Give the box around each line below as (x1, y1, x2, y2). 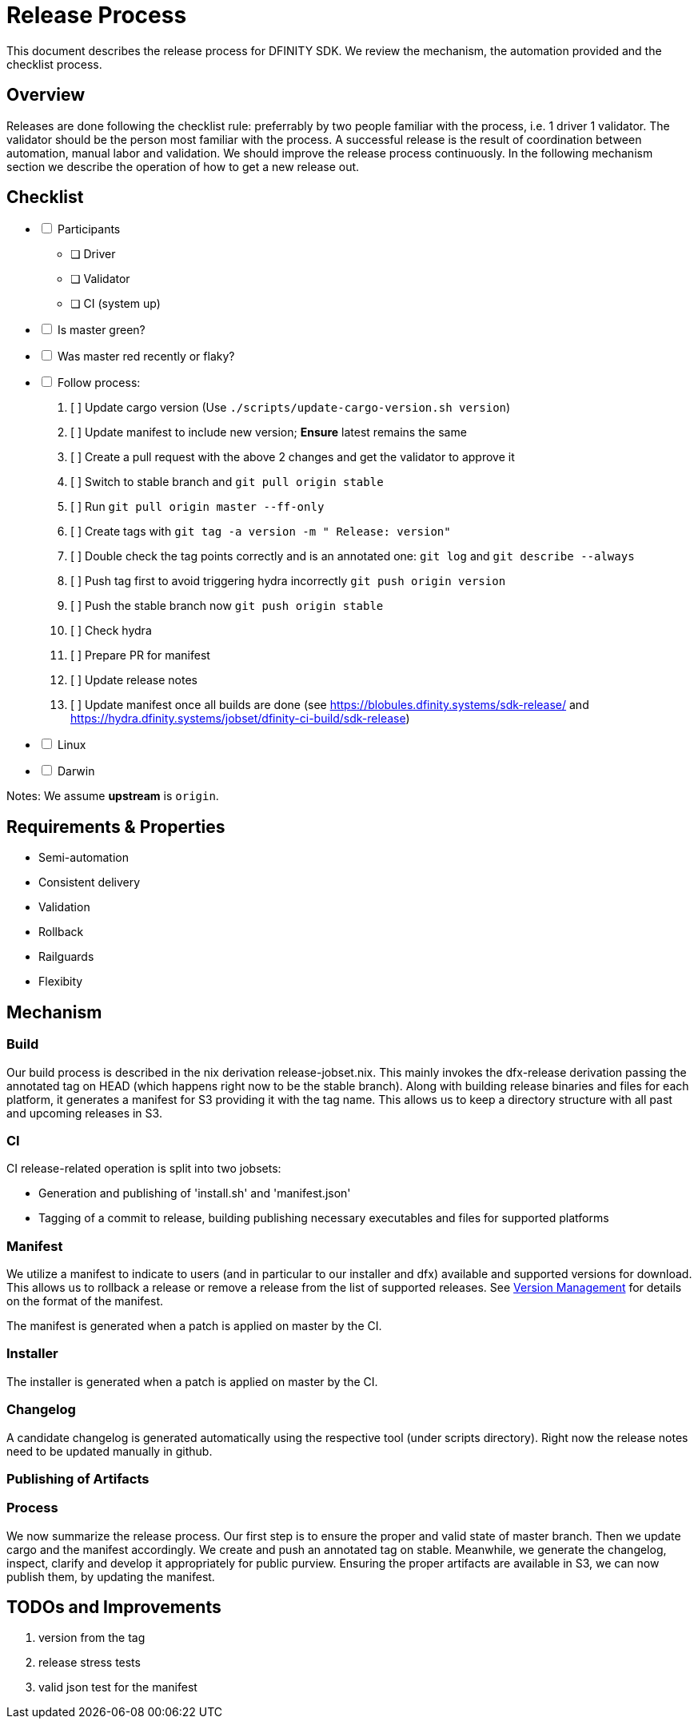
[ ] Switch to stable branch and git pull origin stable (70, 475, 384, 489)
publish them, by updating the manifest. (6, 1569, 215, 1584)
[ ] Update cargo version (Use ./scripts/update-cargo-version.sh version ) (70, 400, 511, 415)
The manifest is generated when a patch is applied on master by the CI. (6, 1319, 382, 1333)
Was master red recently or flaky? (57, 349, 235, 364)
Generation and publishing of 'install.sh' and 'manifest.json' (38, 1186, 351, 1201)
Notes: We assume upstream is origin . (6, 789, 219, 803)
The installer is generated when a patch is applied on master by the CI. (6, 1374, 378, 1388)
